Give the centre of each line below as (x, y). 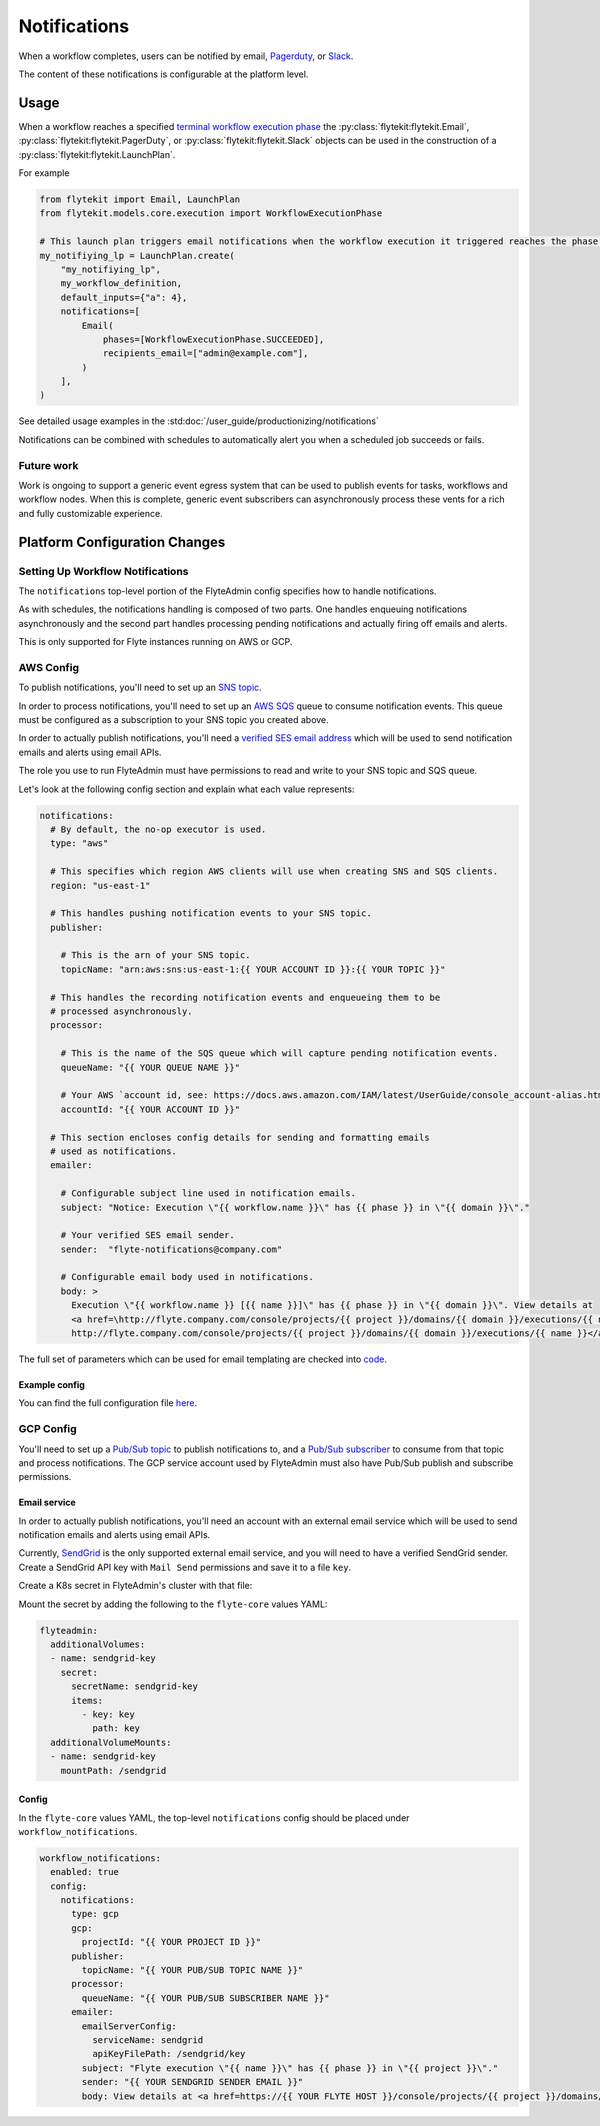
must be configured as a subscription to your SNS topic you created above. (173, 720)
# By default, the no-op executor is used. (158, 829)
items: (87, 1700)
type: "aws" (79, 843)
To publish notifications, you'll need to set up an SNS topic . (140, 687)
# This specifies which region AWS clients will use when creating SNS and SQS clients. (274, 871)
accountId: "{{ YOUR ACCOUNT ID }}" (150, 1109)
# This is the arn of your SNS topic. (155, 955)
